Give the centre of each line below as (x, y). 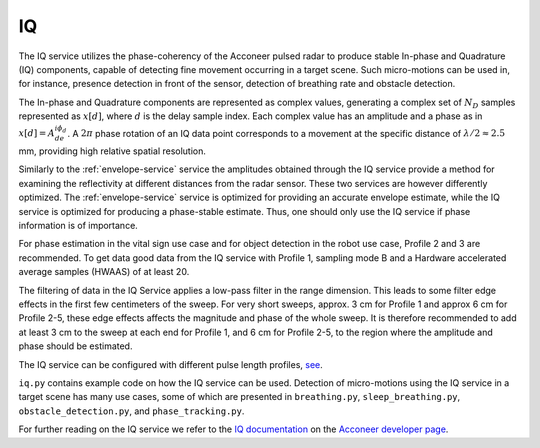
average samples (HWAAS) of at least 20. (104, 272)
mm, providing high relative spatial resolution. (112, 151)
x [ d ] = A (36, 133)
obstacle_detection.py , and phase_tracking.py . (131, 411)
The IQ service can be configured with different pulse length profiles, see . (171, 364)
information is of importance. (78, 226)
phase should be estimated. (75, 346)
